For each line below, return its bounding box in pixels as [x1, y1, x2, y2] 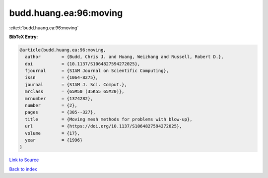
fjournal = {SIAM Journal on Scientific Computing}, [25, 68, 169, 74]
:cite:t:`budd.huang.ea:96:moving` [9, 25, 79, 31]
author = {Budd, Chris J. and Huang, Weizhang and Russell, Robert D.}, [25, 54, 224, 59]
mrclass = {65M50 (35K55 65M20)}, [25, 89, 125, 94]
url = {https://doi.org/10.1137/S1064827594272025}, [25, 123, 182, 129]
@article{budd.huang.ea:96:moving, [19, 47, 106, 53]
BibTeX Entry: [9, 34, 38, 40]
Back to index [9, 166, 37, 172]
